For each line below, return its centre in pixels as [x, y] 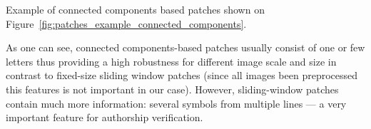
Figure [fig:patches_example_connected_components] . [126, 23]
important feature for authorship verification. [105, 117]
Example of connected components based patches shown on [135, 9]
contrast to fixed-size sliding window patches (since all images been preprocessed [182, 75]
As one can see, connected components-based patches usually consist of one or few [185, 47]
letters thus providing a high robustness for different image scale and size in [171, 61]
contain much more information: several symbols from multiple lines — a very [176, 103]
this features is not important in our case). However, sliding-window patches [172, 89]
